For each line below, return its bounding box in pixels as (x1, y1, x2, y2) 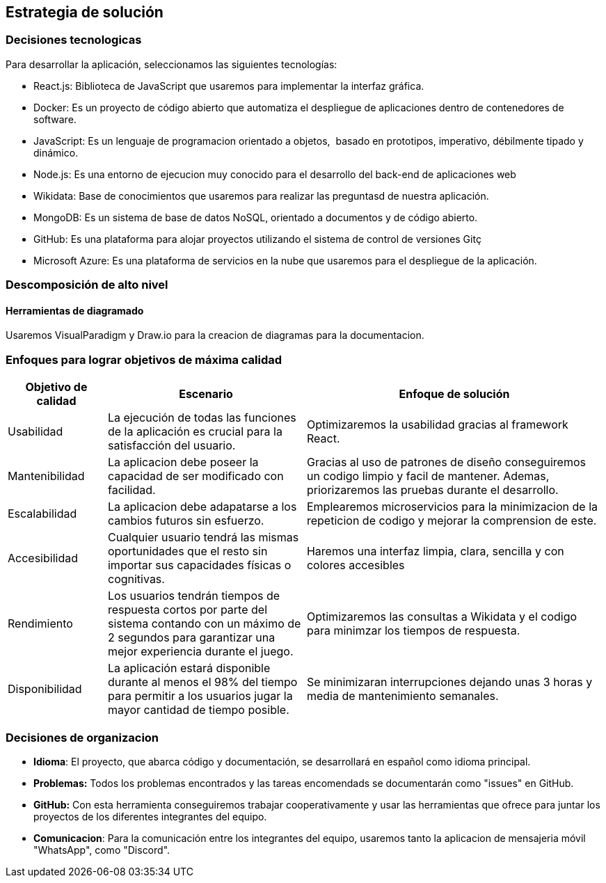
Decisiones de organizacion (6, 730, 159, 745)
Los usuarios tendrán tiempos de (107, 589, 280, 603)
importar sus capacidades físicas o (107, 558, 292, 573)
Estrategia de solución (6, 3, 164, 21)
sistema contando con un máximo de (107, 616, 301, 631)
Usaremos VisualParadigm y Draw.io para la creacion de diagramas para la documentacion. (6, 329, 424, 342)
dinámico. (33, 146, 79, 159)
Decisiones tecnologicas (6, 33, 142, 47)
